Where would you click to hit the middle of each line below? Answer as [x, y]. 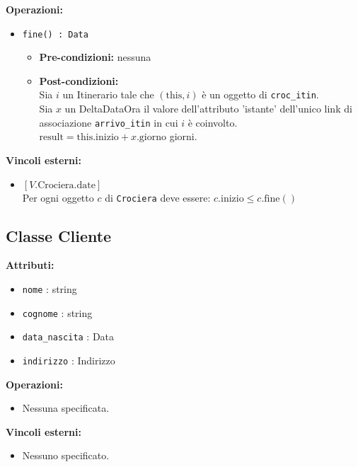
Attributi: [30, 265]
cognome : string [57, 312]
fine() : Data [55, 34]
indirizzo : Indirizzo [69, 360]
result [51, 138]
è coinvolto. [213, 122]
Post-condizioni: [79, 80]
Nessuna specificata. [66, 408]
